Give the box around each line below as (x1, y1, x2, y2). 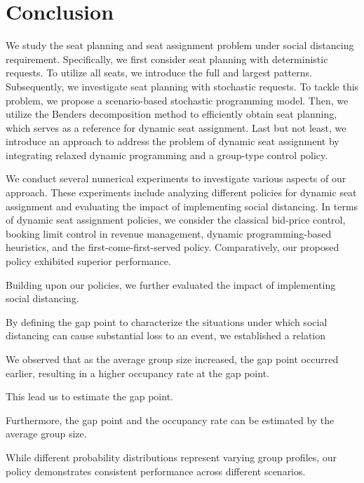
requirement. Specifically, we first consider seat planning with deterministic (6, 51, 328, 66)
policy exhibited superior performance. (6, 254, 171, 268)
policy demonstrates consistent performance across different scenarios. (6, 463, 306, 478)
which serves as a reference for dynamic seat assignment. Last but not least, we (6, 120, 346, 135)
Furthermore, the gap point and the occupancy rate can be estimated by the (6, 412, 335, 427)
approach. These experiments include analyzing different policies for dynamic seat (6, 185, 357, 200)
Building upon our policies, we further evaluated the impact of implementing (6, 277, 336, 292)
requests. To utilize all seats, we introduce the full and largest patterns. (6, 65, 312, 80)
